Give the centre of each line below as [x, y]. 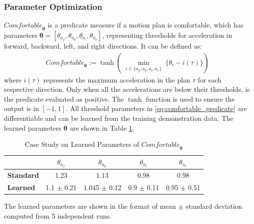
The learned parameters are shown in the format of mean [90, 206]
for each [210, 79]
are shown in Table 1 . [102, 127]
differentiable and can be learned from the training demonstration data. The [119, 118]
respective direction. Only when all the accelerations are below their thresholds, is [127, 89]
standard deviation [214, 206]
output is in [22, 108]
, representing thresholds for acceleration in [167, 35]
